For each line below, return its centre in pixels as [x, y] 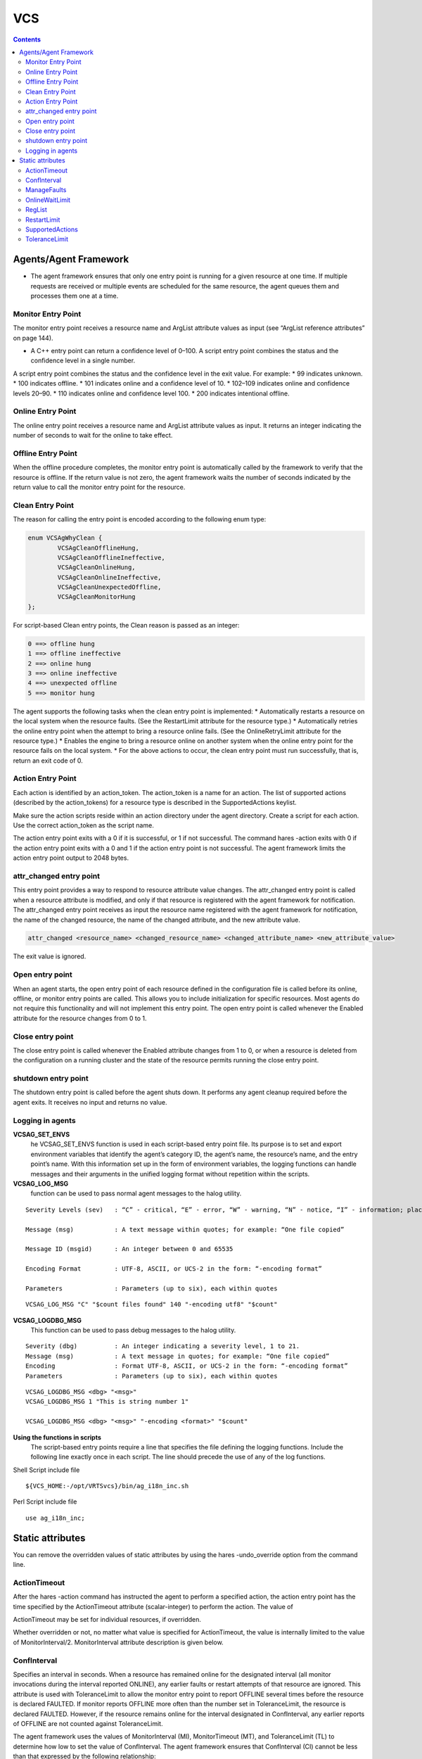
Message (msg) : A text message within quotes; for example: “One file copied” [185, 1229]
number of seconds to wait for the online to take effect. [93, 436]
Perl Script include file [45, 1501]
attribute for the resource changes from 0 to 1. [80, 1018]
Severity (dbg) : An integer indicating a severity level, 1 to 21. [163, 1346]
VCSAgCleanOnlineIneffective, [109, 577]
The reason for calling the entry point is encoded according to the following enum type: [140, 519]
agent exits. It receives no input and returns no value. [90, 1102]
